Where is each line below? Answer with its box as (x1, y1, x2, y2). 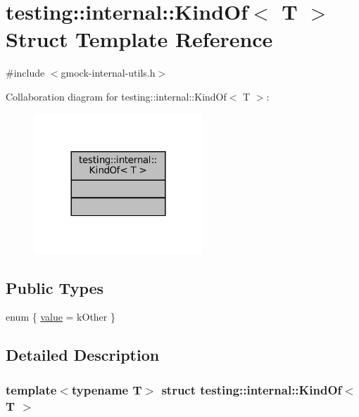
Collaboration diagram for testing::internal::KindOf (6, 89, 227, 103)
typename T (71, 380, 142, 398)
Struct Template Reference (6, 25, 273, 53)
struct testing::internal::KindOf (161, 380, 342, 398)
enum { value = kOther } (6, 309, 115, 324)
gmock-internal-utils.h (61, 65, 156, 80)
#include (6, 65, 45, 80)
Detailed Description (6, 344, 160, 366)
